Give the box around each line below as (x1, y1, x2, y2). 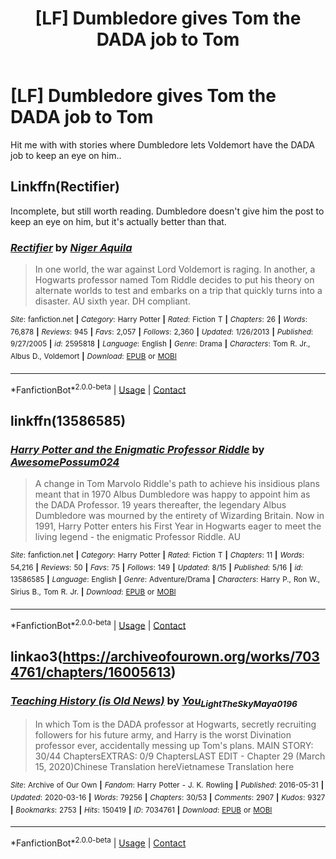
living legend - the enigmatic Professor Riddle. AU (34, 531, 242, 543)
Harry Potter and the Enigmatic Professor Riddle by (10, 442, 265, 456)
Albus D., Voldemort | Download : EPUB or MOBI (10, 352, 177, 362)
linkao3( (10, 648, 63, 665)
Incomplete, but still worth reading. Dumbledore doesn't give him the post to (10, 205, 325, 217)
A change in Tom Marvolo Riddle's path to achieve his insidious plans (34, 478, 320, 490)
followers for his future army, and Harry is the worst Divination (34, 729, 292, 741)
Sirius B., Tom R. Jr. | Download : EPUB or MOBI (10, 587, 177, 597)
